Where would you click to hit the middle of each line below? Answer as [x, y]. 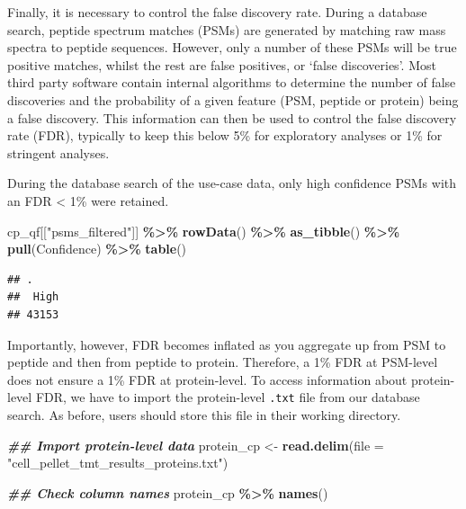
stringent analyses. [58, 152]
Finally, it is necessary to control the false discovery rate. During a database [217, 12]
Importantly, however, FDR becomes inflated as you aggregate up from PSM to [227, 344]
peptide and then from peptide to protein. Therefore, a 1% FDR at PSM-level [223, 362]
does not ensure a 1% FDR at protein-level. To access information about [207, 379]
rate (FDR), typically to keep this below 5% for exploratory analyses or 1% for [225, 135]
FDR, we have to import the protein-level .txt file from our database [228, 397]
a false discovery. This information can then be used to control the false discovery [232, 117]
